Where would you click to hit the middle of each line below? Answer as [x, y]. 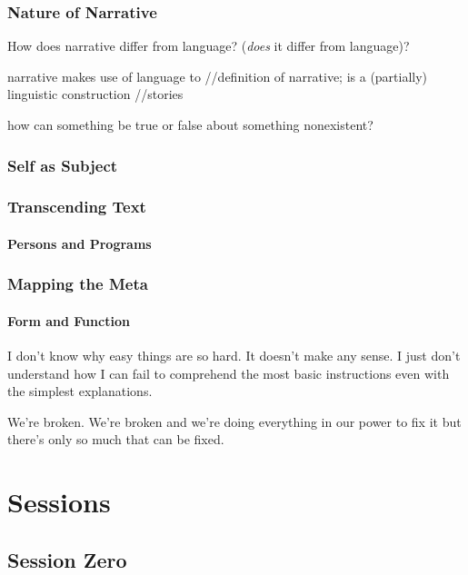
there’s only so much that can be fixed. [116, 439]
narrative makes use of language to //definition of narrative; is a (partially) [218, 76]
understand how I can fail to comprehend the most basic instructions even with [229, 373]
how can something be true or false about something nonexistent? [190, 124]
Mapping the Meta [78, 284]
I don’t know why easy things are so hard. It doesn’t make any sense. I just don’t [234, 356]
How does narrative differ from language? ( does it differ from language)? [209, 46]
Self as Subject [63, 165]
